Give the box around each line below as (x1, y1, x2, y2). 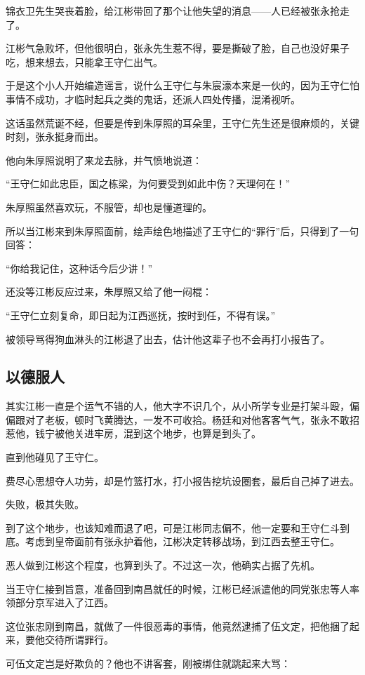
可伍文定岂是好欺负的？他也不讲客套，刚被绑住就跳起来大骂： (6, 656, 291, 671)
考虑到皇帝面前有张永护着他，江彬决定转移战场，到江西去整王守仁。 (25, 534, 340, 549)
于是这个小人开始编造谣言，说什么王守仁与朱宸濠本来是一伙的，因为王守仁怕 (6, 78, 359, 93)
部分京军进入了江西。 (15, 595, 114, 610)
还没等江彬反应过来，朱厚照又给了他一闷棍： (6, 284, 212, 299)
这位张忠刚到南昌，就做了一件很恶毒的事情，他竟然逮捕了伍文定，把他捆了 (6, 618, 350, 633)
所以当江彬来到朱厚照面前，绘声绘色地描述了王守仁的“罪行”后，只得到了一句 (6, 223, 359, 238)
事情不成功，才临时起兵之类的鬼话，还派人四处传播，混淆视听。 (6, 91, 300, 106)
